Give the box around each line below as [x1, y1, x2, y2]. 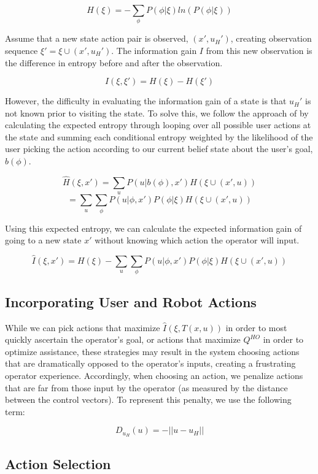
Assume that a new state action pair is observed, [5, 32, 188, 45]
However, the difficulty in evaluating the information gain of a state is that [5, 94, 287, 107]
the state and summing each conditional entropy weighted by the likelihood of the [5, 130, 313, 143]
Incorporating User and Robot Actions [5, 292, 257, 311]
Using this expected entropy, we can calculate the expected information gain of [5, 221, 302, 234]
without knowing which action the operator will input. [95, 234, 300, 247]
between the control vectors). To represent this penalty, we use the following [5, 393, 292, 406]
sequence [5, 44, 38, 56]
